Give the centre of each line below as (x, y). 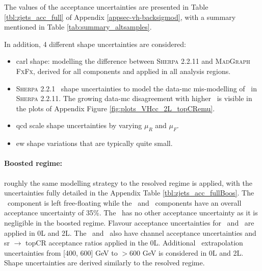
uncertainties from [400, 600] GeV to (61, 252)
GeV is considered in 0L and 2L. (193, 252)
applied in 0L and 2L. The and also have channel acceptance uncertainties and (130, 232)
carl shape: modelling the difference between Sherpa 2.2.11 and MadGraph (133, 61)
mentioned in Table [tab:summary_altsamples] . (78, 27)
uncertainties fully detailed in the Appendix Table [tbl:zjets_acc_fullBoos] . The (129, 193)
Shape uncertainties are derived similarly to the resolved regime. (104, 263)
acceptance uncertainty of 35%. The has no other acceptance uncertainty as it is (131, 213)
